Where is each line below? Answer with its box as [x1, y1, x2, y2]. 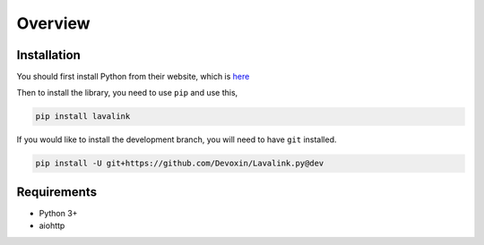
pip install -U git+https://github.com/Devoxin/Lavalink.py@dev [35, 158, 324, 169]
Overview [16, 13, 91, 33]
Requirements [16, 184, 98, 199]
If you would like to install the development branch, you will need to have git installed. [16, 134, 337, 145]
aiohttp [39, 220, 65, 232]
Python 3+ [39, 207, 78, 218]
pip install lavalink [35, 112, 131, 122]
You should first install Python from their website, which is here [16, 72, 250, 82]
